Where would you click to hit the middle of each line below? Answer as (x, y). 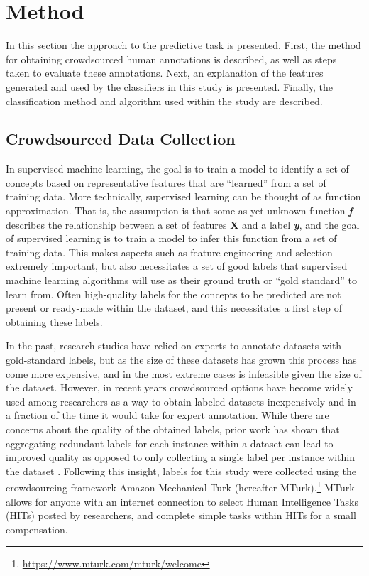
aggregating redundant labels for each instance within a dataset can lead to (170, 443)
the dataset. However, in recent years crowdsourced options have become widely (179, 387)
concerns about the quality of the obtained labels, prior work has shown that (173, 429)
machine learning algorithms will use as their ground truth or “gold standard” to (181, 280)
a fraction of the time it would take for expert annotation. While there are (167, 415)
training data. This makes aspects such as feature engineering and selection (169, 252)
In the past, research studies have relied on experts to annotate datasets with (174, 346)
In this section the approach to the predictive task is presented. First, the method (183, 45)
